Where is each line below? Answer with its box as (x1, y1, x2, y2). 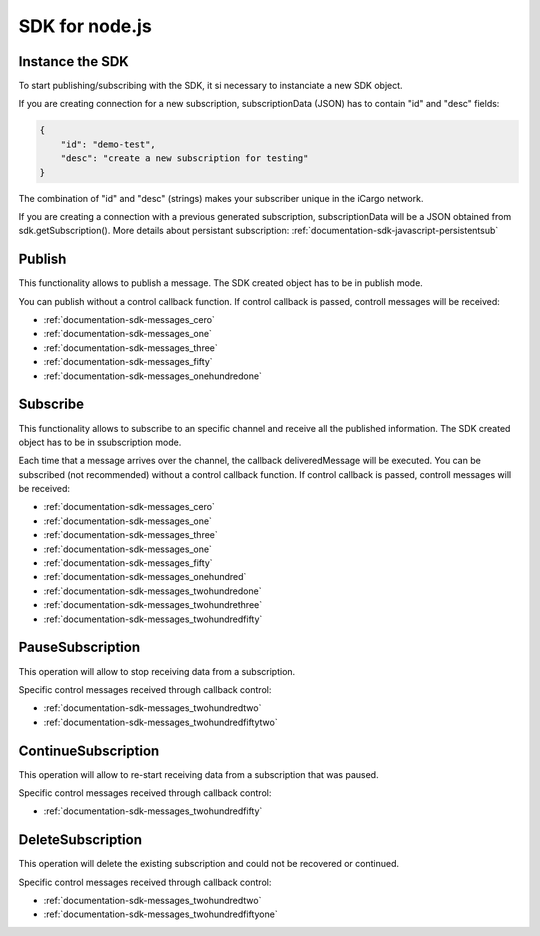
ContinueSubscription (18, 742, 160, 759)
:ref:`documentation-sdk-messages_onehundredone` (43, 370, 262, 382)
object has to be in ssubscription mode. (18, 436, 182, 448)
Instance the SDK (18, 53, 129, 70)
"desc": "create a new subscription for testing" (60, 153, 309, 164)
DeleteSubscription (18, 831, 142, 849)
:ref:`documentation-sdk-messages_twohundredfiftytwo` (43, 716, 279, 728)
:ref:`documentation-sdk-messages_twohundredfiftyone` (43, 908, 279, 920)
